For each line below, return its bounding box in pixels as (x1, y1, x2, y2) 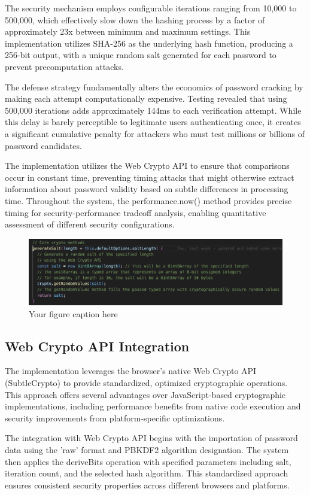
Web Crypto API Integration (5, 336, 190, 355)
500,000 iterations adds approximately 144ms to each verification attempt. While (5, 104, 302, 116)
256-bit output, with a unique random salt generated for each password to (5, 48, 276, 61)
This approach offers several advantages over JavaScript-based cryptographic (5, 388, 286, 400)
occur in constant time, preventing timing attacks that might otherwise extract (5, 171, 294, 183)
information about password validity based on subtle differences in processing (5, 183, 288, 195)
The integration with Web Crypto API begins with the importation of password (5, 432, 298, 444)
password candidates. (5, 139, 82, 151)
